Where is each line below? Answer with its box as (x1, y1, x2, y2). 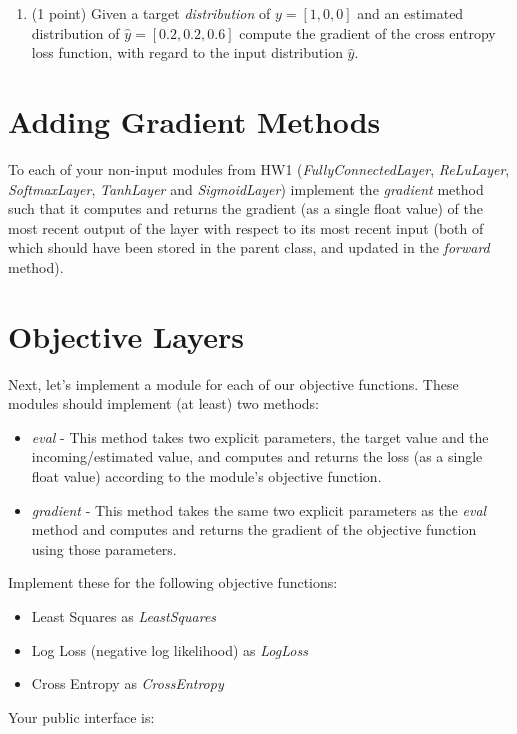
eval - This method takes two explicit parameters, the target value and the (31, 426, 489, 447)
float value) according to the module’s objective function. (31, 465, 382, 486)
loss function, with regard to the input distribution (31, 42, 343, 63)
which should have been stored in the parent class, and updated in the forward (8, 237, 490, 258)
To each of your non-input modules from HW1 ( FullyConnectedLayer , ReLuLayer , (8, 158, 510, 179)
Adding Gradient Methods (8, 100, 381, 141)
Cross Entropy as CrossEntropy (31, 673, 224, 694)
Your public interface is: (8, 706, 155, 727)
